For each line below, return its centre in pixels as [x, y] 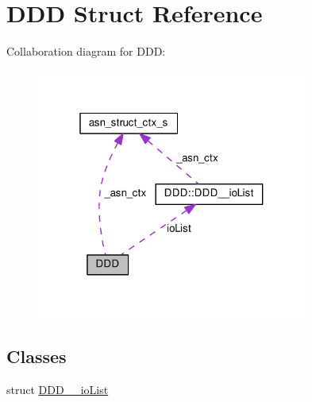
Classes [37, 356]
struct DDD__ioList [58, 390]
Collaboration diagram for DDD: [86, 51]
